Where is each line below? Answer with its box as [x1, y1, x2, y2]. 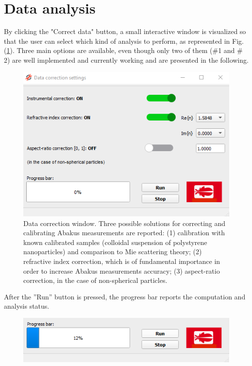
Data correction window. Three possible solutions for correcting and [23, 218, 226, 228]
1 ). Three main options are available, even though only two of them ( [6, 45, 213, 55]
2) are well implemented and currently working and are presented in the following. [4, 54, 249, 65]
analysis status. [4, 301, 50, 311]
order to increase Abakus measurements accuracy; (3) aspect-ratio [23, 265, 220, 276]
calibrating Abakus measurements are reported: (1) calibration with [23, 227, 225, 238]
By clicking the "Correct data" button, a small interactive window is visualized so [4, 26, 246, 36]
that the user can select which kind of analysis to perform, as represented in [4, 35, 230, 46]
